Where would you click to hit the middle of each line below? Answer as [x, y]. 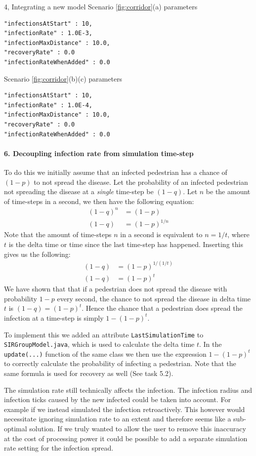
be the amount [228, 191]
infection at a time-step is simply [54, 317]
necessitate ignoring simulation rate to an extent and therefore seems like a [118, 419]
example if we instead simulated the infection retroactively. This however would [125, 409]
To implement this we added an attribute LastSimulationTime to [104, 334]
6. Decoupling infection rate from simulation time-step [99, 153]
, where [238, 234]
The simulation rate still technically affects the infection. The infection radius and [128, 390]
